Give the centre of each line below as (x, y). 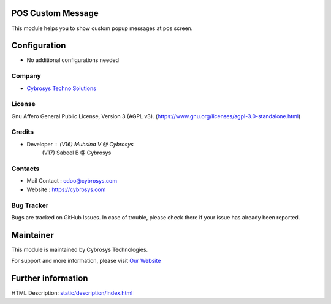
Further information (50, 279)
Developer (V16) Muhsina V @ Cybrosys (80, 144)
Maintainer (33, 235)
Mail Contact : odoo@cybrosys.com (72, 181)
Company (26, 76)
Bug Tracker (30, 205)
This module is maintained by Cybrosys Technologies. (80, 249)
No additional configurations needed (73, 60)
